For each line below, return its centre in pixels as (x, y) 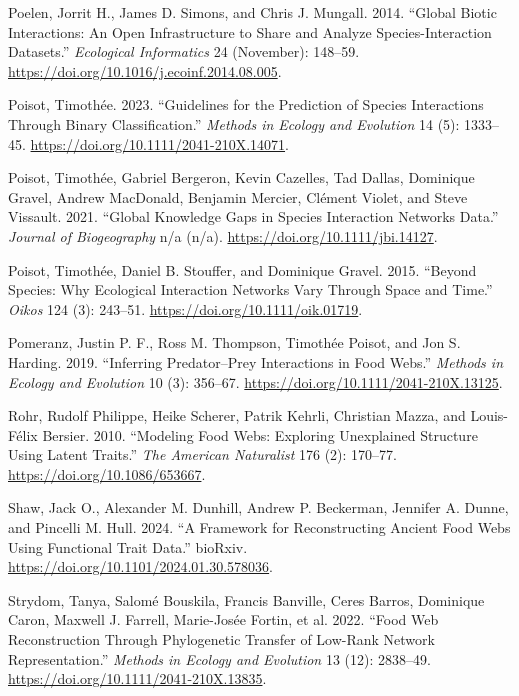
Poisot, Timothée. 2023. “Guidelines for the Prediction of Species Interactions (246, 104)
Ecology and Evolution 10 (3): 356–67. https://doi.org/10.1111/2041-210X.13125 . (255, 381)
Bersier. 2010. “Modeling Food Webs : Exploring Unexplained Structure (260, 434)
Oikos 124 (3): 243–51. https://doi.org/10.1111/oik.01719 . (185, 308)
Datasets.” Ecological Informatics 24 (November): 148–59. (184, 51)
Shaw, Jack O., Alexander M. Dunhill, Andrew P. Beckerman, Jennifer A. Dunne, (258, 507)
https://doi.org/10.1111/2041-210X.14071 (158, 143)
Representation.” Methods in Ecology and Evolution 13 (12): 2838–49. (219, 658)
